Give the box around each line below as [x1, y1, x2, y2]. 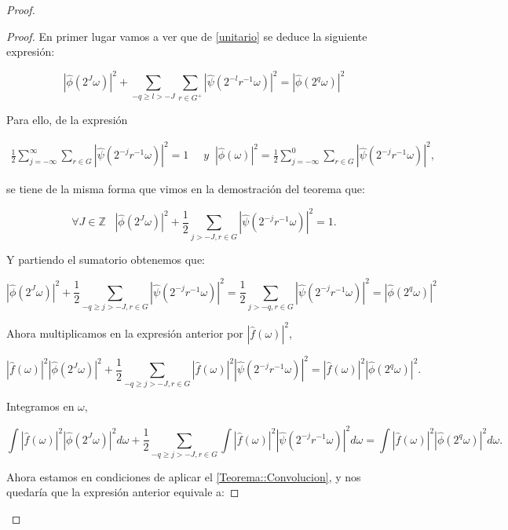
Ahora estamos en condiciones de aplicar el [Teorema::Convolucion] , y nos [6, 468, 361, 484]
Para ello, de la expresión [6, 111, 128, 128]
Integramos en [6, 398, 75, 415]
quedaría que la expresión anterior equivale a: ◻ [6, 484, 239, 500]
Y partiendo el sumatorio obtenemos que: [6, 250, 206, 267]
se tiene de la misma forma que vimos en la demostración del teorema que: [6, 181, 365, 197]
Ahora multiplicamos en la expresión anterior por [6, 324, 243, 341]
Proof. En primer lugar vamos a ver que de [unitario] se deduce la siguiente [6, 27, 367, 44]
